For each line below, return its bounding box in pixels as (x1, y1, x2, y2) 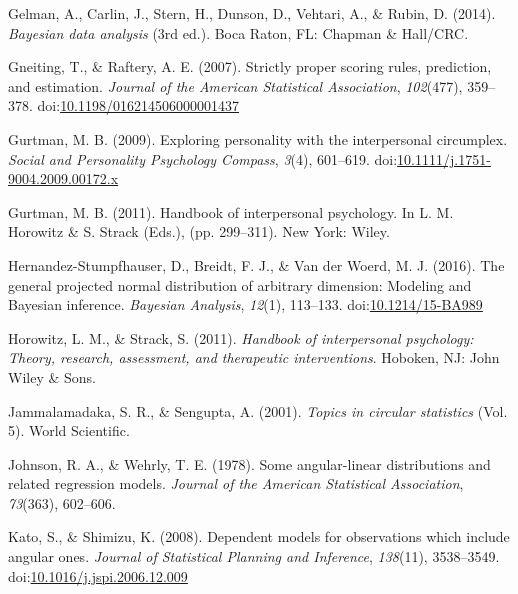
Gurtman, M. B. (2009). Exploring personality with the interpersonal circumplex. (8, 128, 508, 149)
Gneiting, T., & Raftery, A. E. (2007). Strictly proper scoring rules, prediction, (8, 56, 492, 77)
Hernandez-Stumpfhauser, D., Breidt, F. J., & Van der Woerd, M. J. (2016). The (8, 254, 505, 275)
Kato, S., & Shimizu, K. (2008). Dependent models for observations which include (8, 526, 510, 547)
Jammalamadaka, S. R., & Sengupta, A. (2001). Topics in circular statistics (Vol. (8, 400, 508, 421)
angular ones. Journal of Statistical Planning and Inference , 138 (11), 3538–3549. (8, 546, 500, 567)
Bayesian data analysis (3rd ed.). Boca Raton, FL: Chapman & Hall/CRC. (8, 22, 469, 43)
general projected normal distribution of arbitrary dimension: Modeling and (8, 274, 472, 295)
